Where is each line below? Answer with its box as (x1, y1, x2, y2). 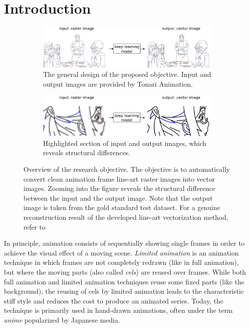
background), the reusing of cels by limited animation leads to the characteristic (4, 286, 244, 296)
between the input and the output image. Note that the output (23, 192, 213, 203)
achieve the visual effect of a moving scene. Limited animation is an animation (4, 247, 239, 258)
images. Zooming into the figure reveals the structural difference (23, 183, 216, 193)
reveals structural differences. (43, 147, 131, 158)
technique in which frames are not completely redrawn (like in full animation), (4, 257, 239, 267)
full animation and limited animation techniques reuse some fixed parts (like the (4, 276, 245, 286)
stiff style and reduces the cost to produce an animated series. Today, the (4, 295, 224, 305)
